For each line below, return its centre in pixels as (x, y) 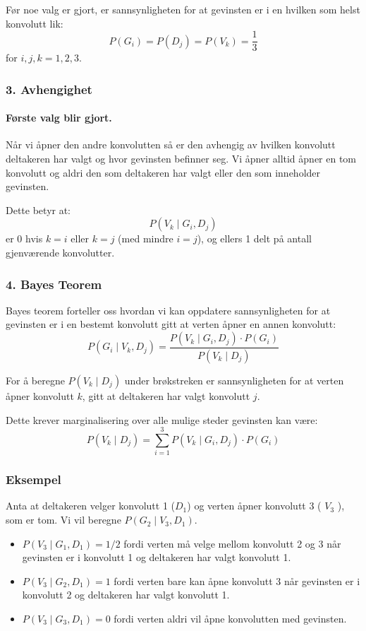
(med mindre (146, 238)
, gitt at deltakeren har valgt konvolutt (166, 395)
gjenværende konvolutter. (60, 253)
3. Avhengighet (49, 89)
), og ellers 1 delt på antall (254, 238)
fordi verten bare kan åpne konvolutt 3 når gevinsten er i (237, 580)
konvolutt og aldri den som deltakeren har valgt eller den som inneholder (163, 172)
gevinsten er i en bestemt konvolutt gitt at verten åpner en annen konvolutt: (171, 324)
